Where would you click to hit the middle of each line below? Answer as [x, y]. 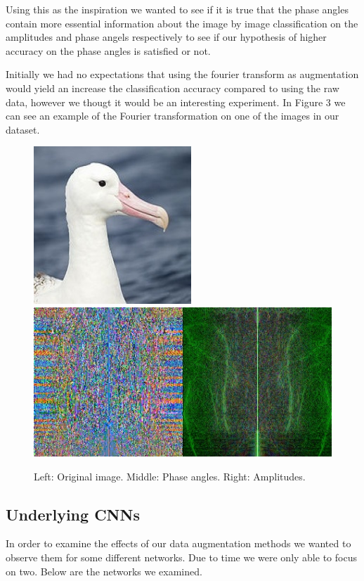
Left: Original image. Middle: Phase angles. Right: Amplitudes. [170, 476]
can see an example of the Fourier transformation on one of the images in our [173, 116]
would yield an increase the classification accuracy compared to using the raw [173, 88]
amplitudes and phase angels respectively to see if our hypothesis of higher [166, 37]
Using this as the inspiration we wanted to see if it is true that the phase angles [177, 9]
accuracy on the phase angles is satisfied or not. [108, 50]
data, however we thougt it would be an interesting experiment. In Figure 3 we [176, 102]
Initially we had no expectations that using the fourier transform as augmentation [182, 74]
